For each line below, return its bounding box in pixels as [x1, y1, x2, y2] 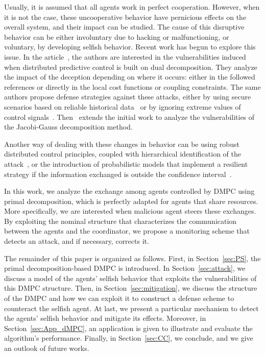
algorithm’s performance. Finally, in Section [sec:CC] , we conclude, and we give [4, 333, 253, 343]
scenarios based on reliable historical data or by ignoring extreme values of [4, 101, 241, 112]
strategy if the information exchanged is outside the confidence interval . [4, 168, 232, 179]
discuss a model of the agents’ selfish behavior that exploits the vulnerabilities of [4, 272, 257, 283]
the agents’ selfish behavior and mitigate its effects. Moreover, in [4, 313, 206, 323]
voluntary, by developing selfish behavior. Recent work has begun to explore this [4, 41, 256, 52]
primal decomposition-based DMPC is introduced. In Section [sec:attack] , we [4, 263, 246, 273]
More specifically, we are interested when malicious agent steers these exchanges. [4, 206, 256, 216]
